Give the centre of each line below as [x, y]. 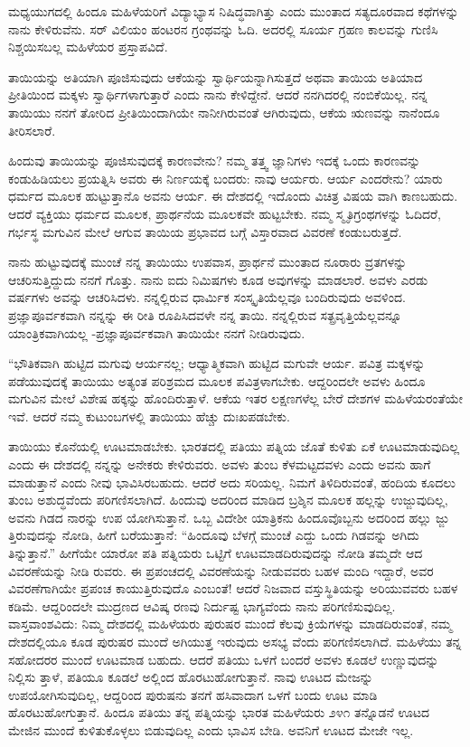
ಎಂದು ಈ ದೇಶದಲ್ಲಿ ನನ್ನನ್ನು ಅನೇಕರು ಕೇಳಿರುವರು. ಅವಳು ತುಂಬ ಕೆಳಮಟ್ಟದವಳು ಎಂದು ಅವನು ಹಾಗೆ [220, 464]
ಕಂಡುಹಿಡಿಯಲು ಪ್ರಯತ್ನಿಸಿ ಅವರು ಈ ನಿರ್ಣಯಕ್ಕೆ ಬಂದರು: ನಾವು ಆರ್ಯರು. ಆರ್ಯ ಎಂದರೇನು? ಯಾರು [226, 178]
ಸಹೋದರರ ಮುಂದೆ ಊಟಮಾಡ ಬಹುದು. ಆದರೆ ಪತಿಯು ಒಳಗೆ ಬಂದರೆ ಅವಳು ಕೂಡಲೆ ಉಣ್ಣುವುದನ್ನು [224, 659]
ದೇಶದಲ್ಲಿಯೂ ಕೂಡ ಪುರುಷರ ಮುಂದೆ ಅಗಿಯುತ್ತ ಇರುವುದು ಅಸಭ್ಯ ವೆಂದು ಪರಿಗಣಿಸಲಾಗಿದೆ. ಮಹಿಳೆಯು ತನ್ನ [235, 641]
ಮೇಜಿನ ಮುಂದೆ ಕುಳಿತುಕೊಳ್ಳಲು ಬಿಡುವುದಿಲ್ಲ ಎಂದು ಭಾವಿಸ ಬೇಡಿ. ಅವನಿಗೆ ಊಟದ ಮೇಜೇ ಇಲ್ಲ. [211, 729]
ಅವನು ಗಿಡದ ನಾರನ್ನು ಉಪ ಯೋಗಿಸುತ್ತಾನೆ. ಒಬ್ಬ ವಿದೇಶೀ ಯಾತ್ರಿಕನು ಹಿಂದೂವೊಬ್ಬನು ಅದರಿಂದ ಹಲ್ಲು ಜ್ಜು [229, 517]
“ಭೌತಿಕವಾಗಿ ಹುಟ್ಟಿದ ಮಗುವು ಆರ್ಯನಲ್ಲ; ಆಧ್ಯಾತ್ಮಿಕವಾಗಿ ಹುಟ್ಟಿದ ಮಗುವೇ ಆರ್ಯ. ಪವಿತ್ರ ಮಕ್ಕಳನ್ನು [217, 363]
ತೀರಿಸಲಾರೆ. [32, 130]
